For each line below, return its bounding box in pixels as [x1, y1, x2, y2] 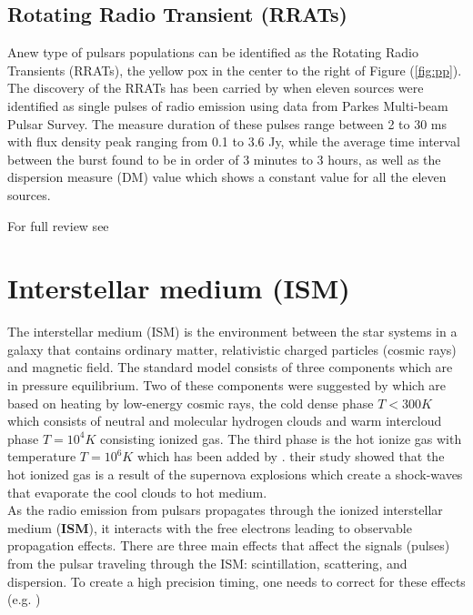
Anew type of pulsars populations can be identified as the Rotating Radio [7, 43, 418, 62]
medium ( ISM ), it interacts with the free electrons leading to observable [7, 518, 412, 537]
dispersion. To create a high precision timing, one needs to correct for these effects [7, 571, 466, 590]
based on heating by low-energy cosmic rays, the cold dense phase [7, 393, 374, 412]
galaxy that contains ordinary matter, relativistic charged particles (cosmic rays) [7, 339, 457, 358]
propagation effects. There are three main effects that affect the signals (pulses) [7, 536, 450, 555]
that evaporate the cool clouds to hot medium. [7, 482, 267, 501]
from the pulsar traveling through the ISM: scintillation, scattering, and [7, 553, 408, 572]
